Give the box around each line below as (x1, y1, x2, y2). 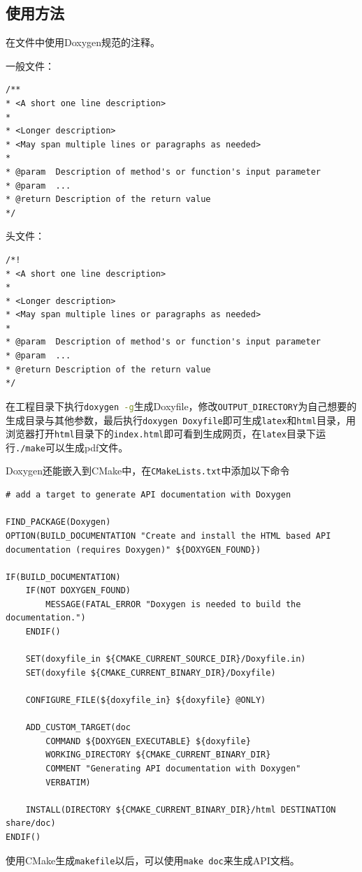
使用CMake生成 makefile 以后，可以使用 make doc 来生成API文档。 (6, 852, 300, 867)
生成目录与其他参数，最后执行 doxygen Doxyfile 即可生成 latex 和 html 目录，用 (6, 412, 356, 427)
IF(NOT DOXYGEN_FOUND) (25, 586, 131, 596)
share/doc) (6, 818, 56, 829)
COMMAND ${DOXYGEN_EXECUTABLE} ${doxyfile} (45, 736, 251, 746)
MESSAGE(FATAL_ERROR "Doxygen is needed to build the (45, 599, 301, 609)
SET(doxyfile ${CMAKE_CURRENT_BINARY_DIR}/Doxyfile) (25, 667, 276, 678)
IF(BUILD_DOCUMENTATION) (6, 572, 121, 582)
